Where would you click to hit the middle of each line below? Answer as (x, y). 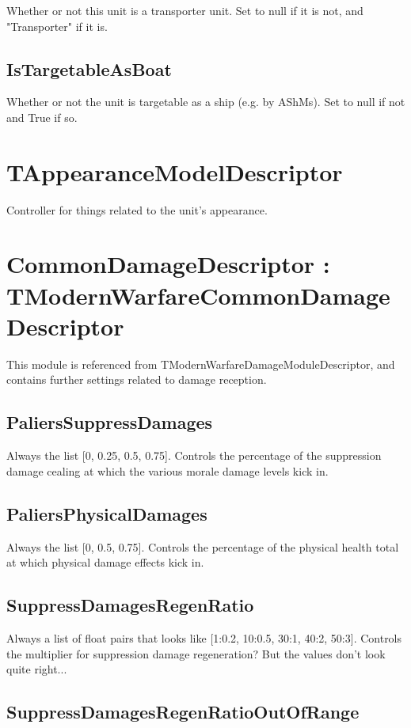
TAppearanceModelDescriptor (175, 171)
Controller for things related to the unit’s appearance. (137, 209)
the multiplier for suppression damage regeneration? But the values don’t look (196, 653)
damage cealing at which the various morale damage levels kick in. (167, 470)
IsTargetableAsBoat (89, 68)
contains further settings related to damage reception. (137, 379)
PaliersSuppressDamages (110, 422)
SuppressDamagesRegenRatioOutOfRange (183, 712)
